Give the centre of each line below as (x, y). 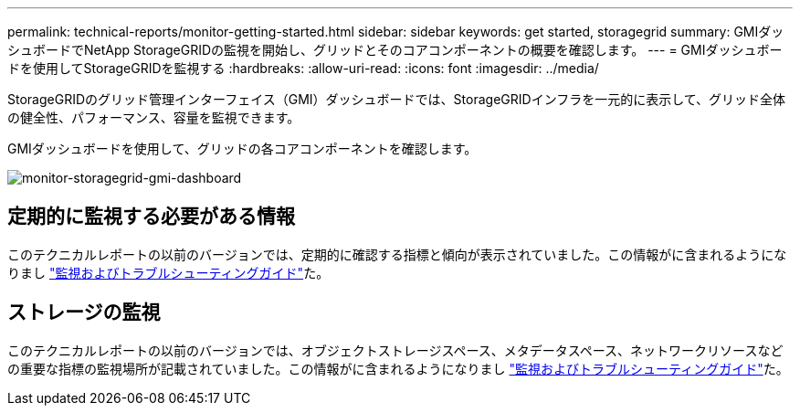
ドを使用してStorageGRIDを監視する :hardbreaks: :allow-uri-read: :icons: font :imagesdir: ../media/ (303, 68)
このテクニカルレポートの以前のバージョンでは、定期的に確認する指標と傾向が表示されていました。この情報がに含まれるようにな (397, 254)
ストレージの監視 (84, 312)
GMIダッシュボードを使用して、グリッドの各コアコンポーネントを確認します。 (242, 148)
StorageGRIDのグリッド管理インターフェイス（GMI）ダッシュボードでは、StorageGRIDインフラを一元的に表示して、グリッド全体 (397, 99)
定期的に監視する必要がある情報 (151, 217)
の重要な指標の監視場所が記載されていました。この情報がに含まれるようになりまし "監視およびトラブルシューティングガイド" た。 (398, 368)
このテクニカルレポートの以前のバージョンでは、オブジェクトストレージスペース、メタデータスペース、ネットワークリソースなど (395, 350)
